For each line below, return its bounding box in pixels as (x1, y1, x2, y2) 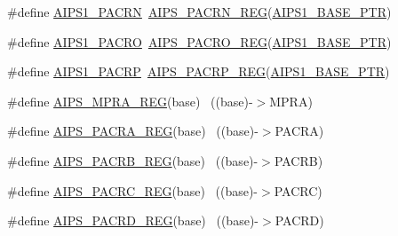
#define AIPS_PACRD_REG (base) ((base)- (7, 211, 259, 230)
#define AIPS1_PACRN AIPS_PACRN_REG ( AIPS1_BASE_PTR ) (7, 3, 392, 20)
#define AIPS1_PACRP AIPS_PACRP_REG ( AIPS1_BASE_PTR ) (7, 62, 390, 81)
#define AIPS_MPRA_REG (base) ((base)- (7, 91, 253, 110)
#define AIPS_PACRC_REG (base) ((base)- (7, 181, 259, 200)
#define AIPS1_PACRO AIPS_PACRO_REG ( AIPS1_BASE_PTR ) (7, 32, 392, 51)
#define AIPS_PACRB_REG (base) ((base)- (7, 151, 259, 169)
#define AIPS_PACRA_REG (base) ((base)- (7, 122, 259, 140)
